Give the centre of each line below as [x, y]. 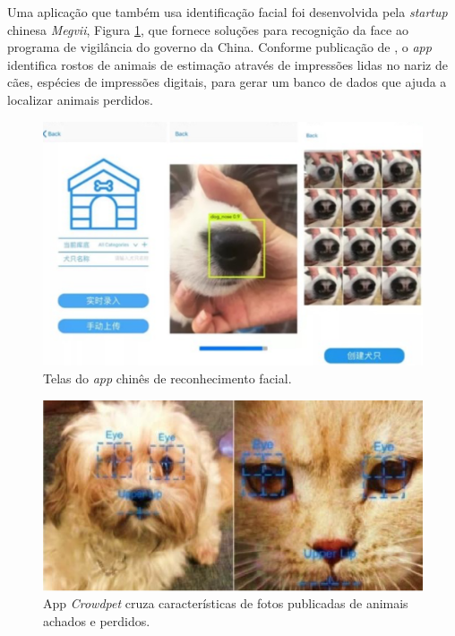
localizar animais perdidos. [80, 99]
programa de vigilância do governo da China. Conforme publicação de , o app [219, 47]
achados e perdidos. [97, 620]
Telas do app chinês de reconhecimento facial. [167, 378]
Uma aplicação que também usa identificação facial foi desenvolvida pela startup [227, 12]
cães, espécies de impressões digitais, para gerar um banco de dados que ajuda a [227, 82]
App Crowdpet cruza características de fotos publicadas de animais [226, 603]
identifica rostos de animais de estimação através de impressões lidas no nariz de [227, 64]
